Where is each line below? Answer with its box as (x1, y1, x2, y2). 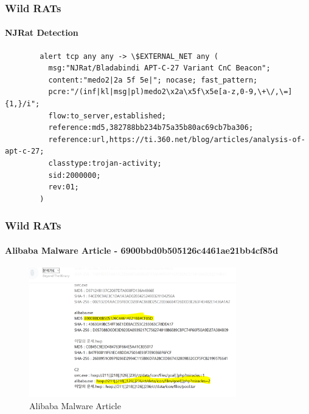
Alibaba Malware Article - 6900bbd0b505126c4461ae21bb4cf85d (5, 243, 279, 256)
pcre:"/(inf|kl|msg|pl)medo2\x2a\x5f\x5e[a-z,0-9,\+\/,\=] (48, 87, 293, 97)
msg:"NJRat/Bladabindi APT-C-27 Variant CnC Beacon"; (48, 64, 271, 73)
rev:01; (48, 183, 79, 192)
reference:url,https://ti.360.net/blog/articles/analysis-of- (48, 135, 305, 144)
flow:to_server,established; (48, 111, 166, 120)
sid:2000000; (48, 171, 101, 180)
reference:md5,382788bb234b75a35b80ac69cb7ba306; (48, 123, 254, 132)
